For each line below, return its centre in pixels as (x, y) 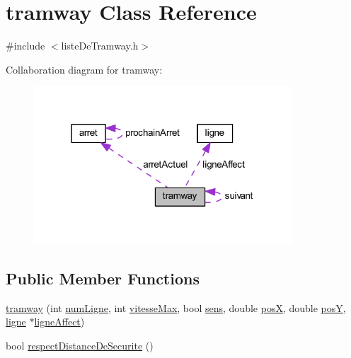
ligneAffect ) (59, 322)
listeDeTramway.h (100, 46)
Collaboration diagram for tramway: (84, 69)
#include (25, 46)
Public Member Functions (103, 278)
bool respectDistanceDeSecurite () (80, 345)
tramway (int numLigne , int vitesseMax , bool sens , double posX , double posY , (176, 307)
